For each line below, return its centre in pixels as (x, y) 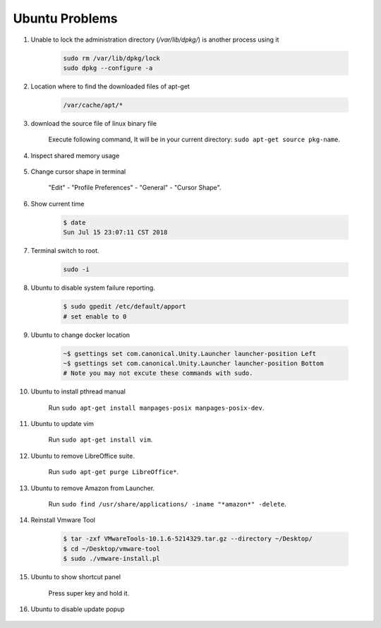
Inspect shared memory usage (75, 155)
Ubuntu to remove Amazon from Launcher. (93, 488)
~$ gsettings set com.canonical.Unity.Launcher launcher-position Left (190, 354)
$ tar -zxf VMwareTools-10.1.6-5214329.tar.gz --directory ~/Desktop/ (188, 539)
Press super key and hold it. (89, 593)
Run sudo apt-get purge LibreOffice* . (114, 472)
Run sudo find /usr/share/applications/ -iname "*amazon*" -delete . (168, 504)
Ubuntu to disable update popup (78, 609)
